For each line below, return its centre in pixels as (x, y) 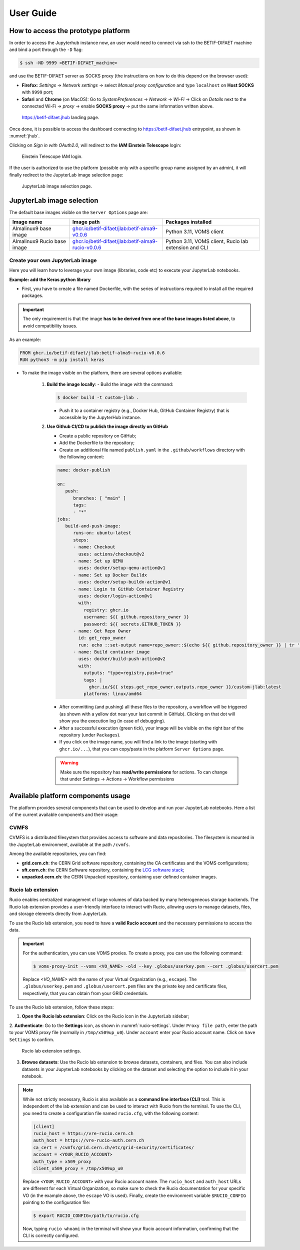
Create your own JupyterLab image (53, 260)
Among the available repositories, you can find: (58, 854)
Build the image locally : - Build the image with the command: (110, 384)
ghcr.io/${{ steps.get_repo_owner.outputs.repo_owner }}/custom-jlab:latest (185, 687)
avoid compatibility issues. (50, 325)
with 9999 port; (37, 92)
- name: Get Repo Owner (102, 631)
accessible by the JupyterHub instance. (100, 417)
